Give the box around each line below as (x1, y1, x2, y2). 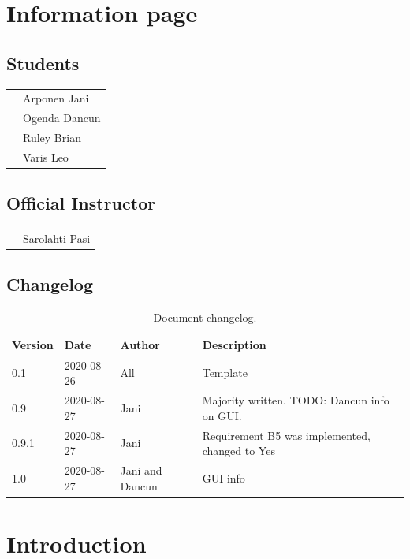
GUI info (202, 469, 245, 486)
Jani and (120, 461, 162, 478)
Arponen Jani (23, 90, 89, 106)
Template (202, 364, 248, 381)
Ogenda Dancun (23, 110, 101, 126)
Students (6, 50, 80, 75)
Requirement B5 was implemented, (202, 427, 371, 443)
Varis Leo (23, 148, 69, 165)
